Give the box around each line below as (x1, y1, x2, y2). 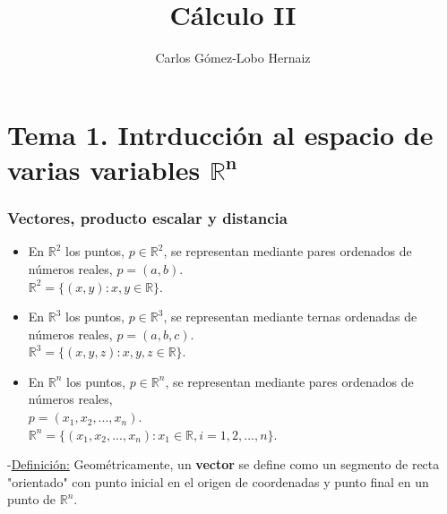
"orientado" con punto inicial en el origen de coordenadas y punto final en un (7, 472, 429, 491)
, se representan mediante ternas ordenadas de (163, 307, 417, 326)
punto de (7, 490, 56, 509)
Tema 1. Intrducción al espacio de (7, 116, 434, 152)
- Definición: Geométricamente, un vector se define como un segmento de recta (7, 455, 440, 474)
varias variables (7, 150, 201, 187)
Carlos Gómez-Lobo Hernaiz (155, 48, 311, 67)
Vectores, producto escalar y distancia (7, 207, 288, 229)
